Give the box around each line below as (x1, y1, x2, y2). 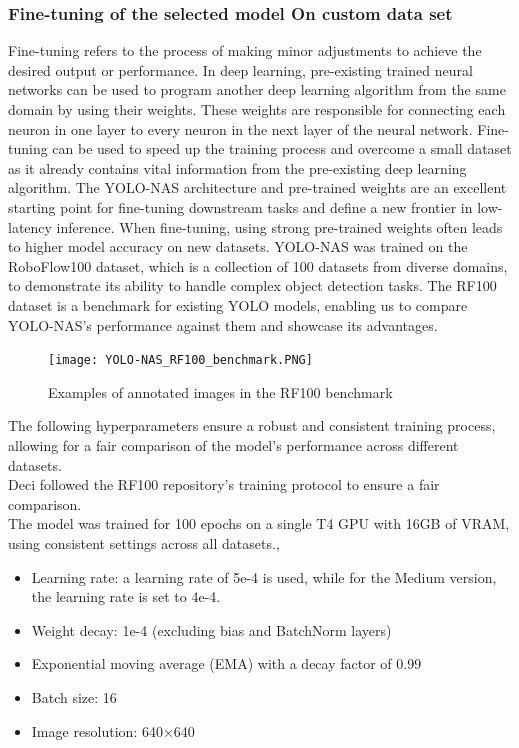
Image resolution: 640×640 (31, 720, 195, 741)
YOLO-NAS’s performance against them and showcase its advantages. (8, 314, 438, 335)
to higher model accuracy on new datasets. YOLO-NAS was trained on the (8, 236, 468, 257)
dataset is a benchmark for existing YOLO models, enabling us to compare (8, 294, 468, 315)
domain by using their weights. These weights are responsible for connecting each (8, 99, 506, 119)
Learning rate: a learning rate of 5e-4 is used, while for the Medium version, (31, 566, 497, 587)
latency (8, 216, 52, 237)
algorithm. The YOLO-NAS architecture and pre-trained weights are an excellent (8, 177, 507, 198)
